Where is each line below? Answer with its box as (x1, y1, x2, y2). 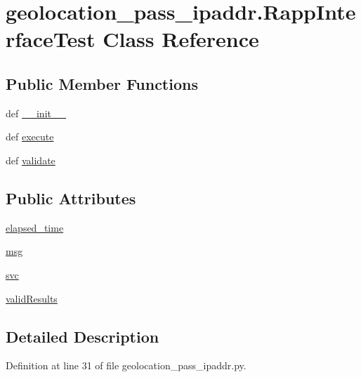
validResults (6, 291, 58, 305)
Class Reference (103, 25, 259, 53)
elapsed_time (6, 220, 64, 234)
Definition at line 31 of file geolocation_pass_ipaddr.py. (6, 358, 247, 373)
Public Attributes (6, 187, 136, 209)
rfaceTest (6, 25, 96, 53)
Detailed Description (6, 325, 159, 347)
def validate (6, 152, 55, 167)
